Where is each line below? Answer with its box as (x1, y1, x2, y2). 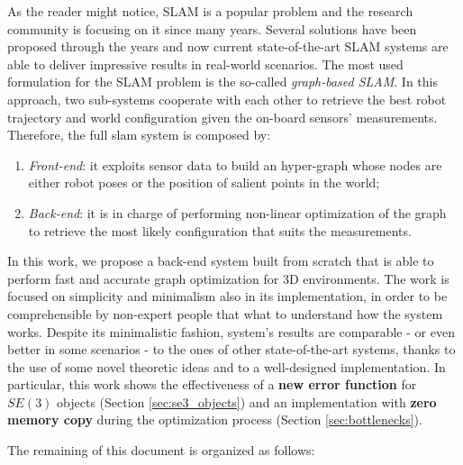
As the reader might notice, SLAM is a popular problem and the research (7, 2, 413, 20)
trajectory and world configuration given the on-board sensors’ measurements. (7, 107, 438, 126)
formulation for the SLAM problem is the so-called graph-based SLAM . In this (7, 72, 439, 91)
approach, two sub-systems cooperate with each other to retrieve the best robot (7, 89, 447, 108)
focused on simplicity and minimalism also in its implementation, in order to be (7, 287, 448, 305)
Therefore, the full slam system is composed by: (7, 125, 271, 144)
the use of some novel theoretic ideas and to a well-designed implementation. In (7, 357, 446, 376)
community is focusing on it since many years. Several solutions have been (7, 19, 417, 38)
